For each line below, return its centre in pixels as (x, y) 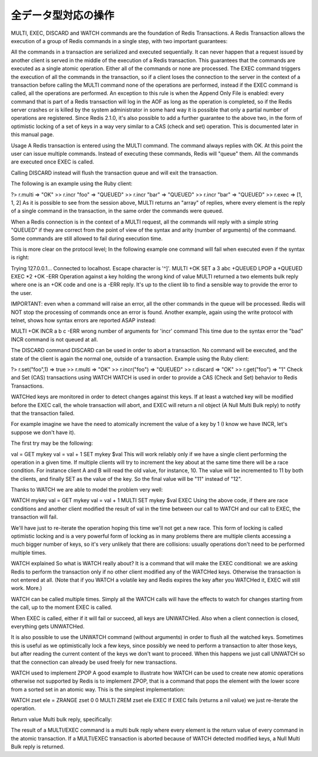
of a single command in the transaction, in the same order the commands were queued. (117, 211)
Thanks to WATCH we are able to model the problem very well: (87, 490)
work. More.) (26, 588)
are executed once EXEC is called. (52, 162)
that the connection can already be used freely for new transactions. (94, 662)
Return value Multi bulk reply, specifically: (62, 719)
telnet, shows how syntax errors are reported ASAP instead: (83, 320)
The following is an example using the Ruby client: (72, 183)
